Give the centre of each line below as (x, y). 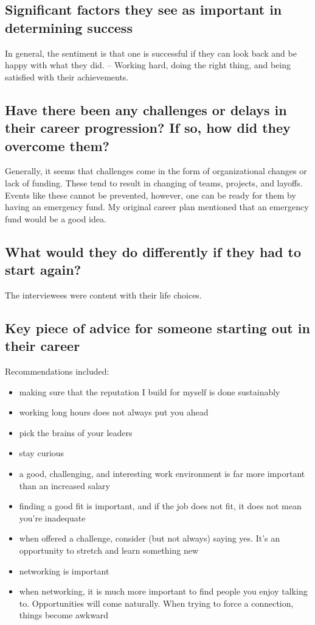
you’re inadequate (52, 517)
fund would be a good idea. (56, 218)
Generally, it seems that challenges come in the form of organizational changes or (156, 171)
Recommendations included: (57, 371)
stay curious (42, 453)
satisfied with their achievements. (67, 76)
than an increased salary (64, 485)
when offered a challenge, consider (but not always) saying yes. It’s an (149, 538)
